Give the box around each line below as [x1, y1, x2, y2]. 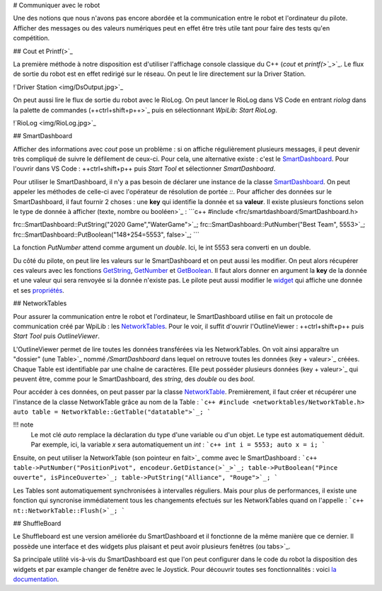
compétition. [13, 34, 50, 43]
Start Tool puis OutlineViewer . [13, 332, 100, 340]
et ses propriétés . [13, 286, 65, 294]
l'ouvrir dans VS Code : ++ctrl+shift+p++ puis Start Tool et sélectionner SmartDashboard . [13, 164, 276, 173]
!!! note [13, 420, 34, 429]
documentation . [13, 575, 59, 583]
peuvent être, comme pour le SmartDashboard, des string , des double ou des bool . [13, 374, 255, 383]
